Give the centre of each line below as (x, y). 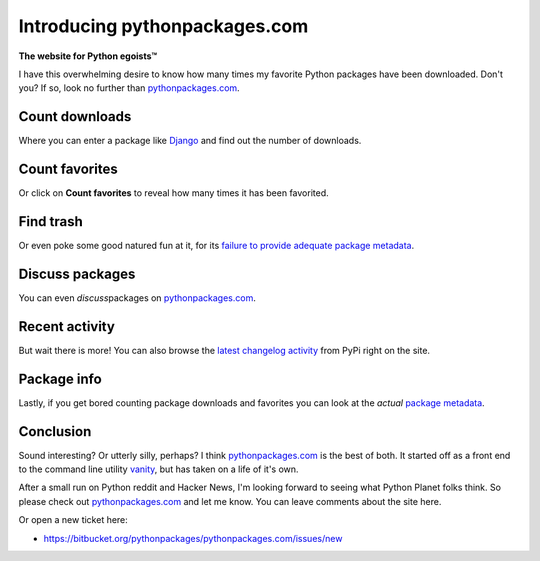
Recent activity (66, 326)
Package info (60, 378)
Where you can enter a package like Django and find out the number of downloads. (190, 141)
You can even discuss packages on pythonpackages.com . (137, 297)
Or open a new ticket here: (73, 520)
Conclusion (55, 431)
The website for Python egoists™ (88, 56)
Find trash (51, 221)
